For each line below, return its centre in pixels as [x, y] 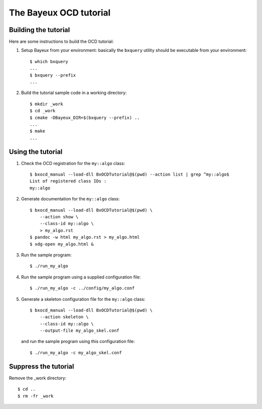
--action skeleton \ [64, 317]
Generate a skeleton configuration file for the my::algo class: [83, 299]
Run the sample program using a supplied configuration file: [81, 277]
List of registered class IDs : [68, 181]
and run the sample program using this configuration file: [78, 342]
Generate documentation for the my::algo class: [70, 199]
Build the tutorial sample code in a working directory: [74, 93]
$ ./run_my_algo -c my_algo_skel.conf [76, 352]
